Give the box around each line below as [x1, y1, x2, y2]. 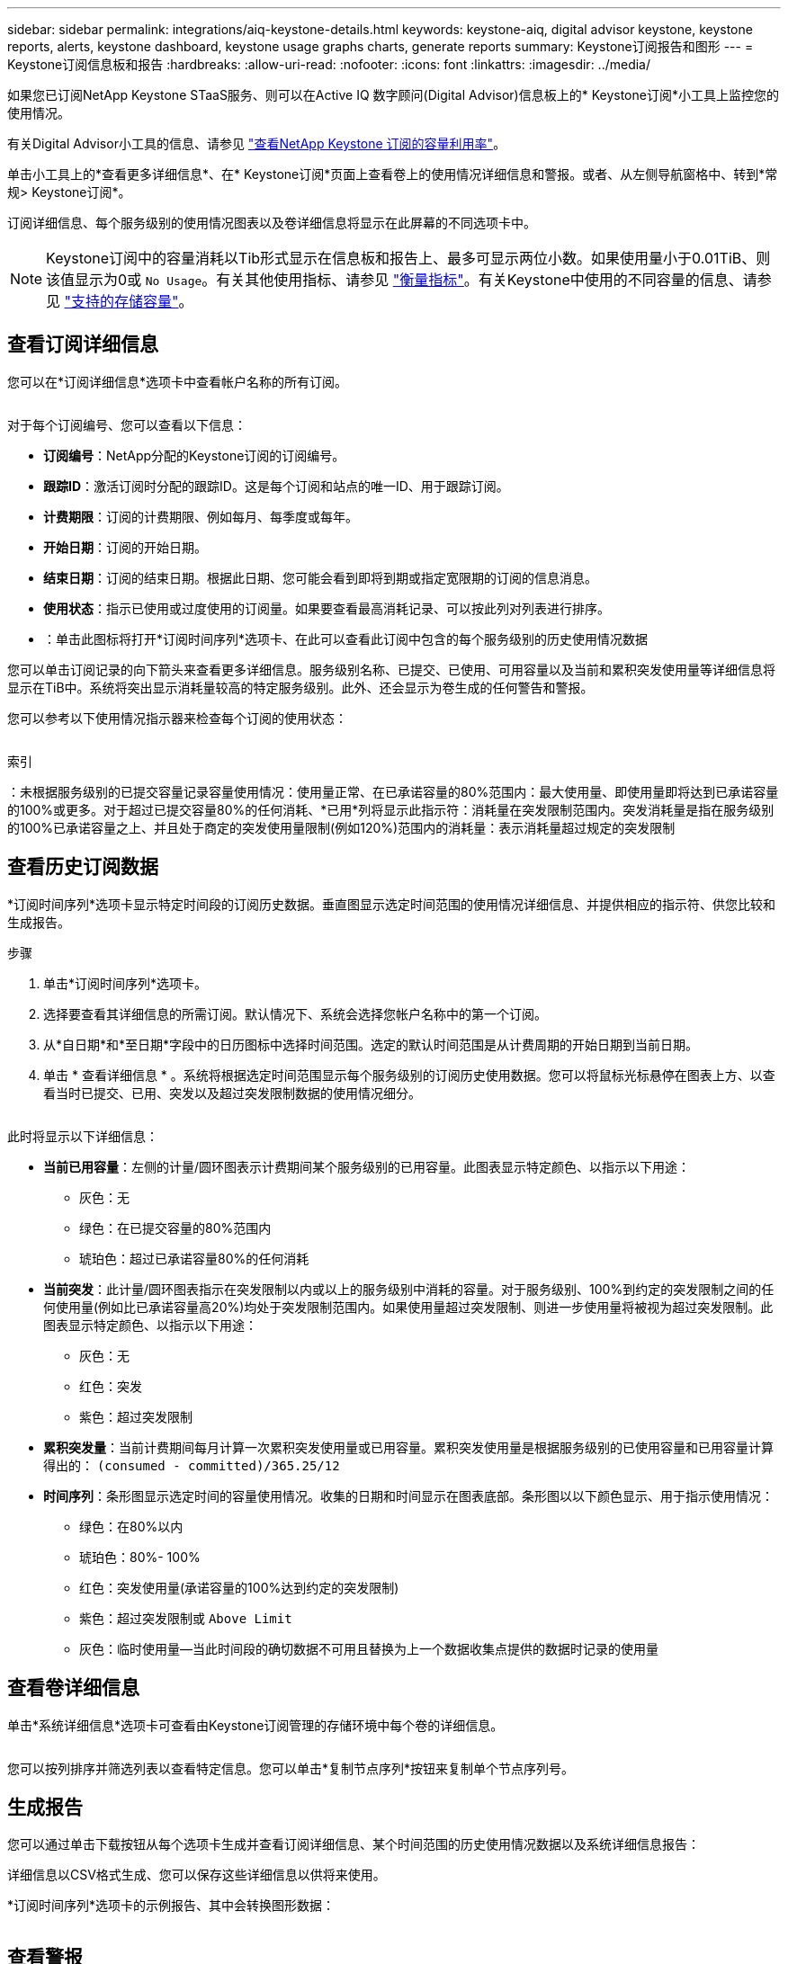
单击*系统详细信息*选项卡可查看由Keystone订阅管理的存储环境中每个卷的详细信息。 [7, 1717, 504, 1733]
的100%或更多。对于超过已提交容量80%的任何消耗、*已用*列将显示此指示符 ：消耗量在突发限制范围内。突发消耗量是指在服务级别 [7, 801, 775, 817]
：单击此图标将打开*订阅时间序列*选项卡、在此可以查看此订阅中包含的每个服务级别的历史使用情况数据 [43, 630, 649, 647]
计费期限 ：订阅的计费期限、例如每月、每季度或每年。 [43, 508, 358, 524]
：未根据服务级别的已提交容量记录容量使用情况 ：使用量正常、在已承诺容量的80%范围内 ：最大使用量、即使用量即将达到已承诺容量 [7, 783, 779, 799]
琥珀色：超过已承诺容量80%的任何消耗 [79, 1250, 309, 1266]
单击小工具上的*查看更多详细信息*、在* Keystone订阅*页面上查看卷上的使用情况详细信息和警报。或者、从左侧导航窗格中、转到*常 [7, 166, 778, 182]
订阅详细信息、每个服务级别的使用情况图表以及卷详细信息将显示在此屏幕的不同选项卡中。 [7, 215, 536, 230]
